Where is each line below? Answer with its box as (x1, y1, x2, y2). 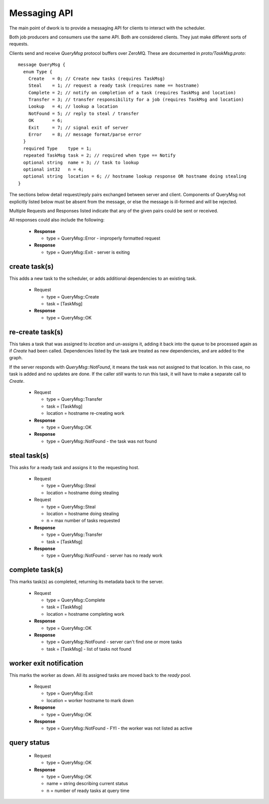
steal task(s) (9, 451, 49, 460)
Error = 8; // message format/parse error (28, 132, 142, 137)
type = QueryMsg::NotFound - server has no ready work (46, 552, 163, 558)
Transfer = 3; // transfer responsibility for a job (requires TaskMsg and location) (28, 97, 244, 102)
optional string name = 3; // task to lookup (23, 160, 139, 165)
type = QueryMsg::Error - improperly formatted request (46, 235, 160, 242)
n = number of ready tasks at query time (46, 788, 130, 794)
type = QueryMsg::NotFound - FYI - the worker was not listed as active (46, 725, 193, 731)
